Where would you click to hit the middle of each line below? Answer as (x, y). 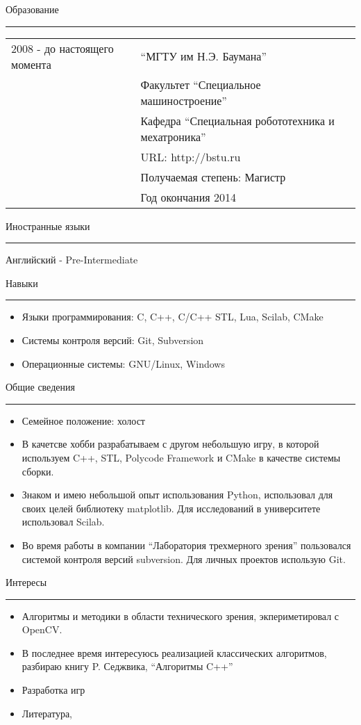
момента (31, 64)
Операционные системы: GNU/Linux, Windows (123, 363)
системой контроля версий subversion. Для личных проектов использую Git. (184, 559)
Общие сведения (40, 387)
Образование (32, 9)
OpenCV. (42, 629)
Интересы (26, 582)
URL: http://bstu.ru (191, 156)
